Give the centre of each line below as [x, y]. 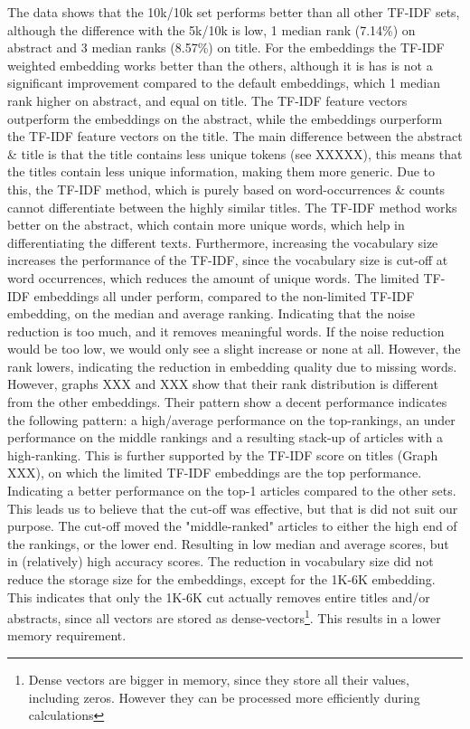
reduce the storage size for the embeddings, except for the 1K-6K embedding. [221, 579]
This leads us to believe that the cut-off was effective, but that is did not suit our [233, 508]
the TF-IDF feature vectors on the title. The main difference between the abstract [235, 136]
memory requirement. [67, 635]
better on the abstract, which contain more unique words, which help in [206, 225]
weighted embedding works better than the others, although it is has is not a [220, 65]
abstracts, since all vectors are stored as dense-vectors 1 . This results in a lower [224, 616]
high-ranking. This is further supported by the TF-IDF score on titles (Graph [223, 454]
